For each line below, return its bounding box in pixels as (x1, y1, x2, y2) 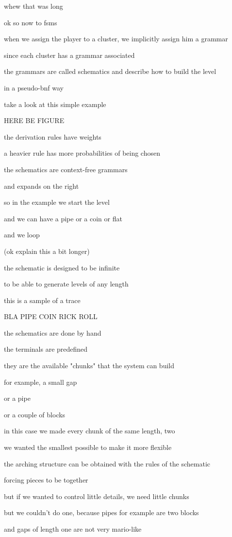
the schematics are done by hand (4, 327, 101, 338)
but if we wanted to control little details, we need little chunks (4, 491, 189, 501)
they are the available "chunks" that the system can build (4, 360, 175, 371)
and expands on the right (4, 180, 79, 191)
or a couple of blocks (4, 409, 66, 419)
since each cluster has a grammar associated (4, 50, 135, 60)
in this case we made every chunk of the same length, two (4, 426, 175, 436)
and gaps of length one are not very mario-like (4, 524, 142, 534)
